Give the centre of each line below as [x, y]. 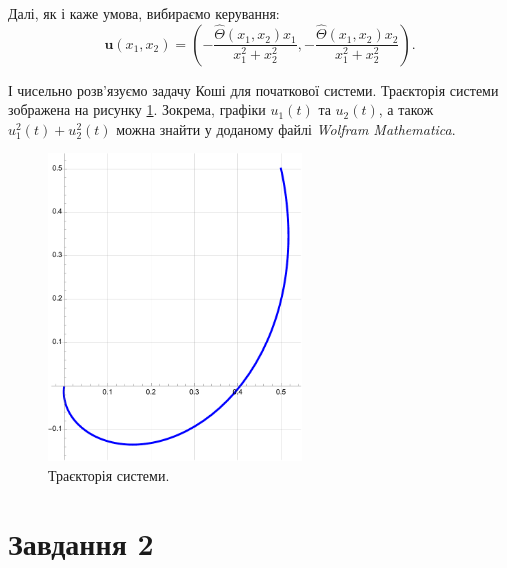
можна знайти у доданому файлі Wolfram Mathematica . [286, 128]
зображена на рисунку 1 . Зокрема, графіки [137, 109]
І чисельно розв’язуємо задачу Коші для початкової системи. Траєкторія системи [253, 89]
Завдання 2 [81, 543]
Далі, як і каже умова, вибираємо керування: [144, 13]
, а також [406, 109]
